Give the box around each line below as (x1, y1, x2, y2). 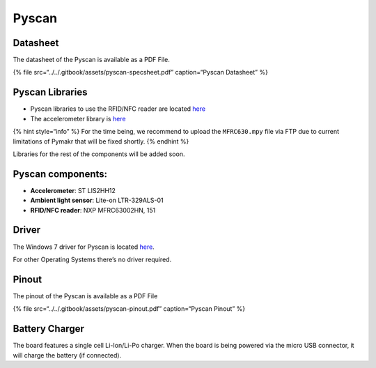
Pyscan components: (13, 168, 108, 180)
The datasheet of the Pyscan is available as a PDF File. (13, 56, 170, 64)
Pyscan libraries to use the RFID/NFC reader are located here (30, 105, 205, 113)
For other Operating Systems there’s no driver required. (13, 255, 172, 263)
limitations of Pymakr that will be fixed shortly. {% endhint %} (13, 137, 189, 146)
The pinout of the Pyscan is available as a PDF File (13, 291, 158, 300)
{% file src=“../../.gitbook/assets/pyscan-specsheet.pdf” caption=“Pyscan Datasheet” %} (13, 68, 268, 77)
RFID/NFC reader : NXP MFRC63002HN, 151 (30, 206, 156, 214)
